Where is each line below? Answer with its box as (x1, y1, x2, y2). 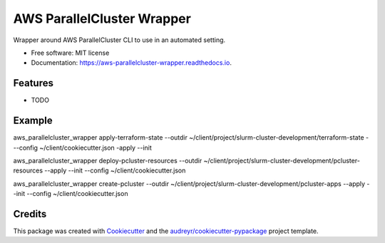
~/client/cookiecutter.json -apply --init (39, 143, 153, 152)
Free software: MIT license (31, 48, 110, 57)
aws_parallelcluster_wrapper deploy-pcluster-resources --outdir (13, 156, 202, 165)
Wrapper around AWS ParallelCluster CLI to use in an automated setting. (13, 36, 226, 44)
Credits (13, 207, 47, 220)
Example (13, 115, 53, 127)
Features (13, 77, 53, 89)
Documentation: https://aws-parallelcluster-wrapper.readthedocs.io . (31, 58, 232, 67)
